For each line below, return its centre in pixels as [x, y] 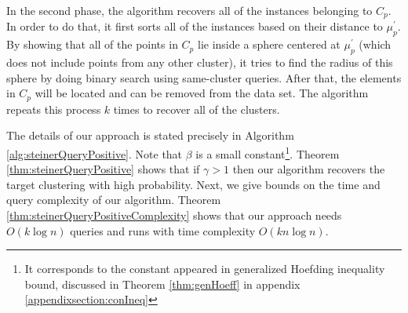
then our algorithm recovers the [309, 169]
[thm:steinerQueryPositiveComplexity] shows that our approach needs [174, 215]
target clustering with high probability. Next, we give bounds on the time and [193, 184]
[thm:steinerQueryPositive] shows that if [103, 169]
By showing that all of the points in [92, 44]
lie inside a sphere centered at [269, 44]
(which [375, 44]
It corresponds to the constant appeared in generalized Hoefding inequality [205, 269]
